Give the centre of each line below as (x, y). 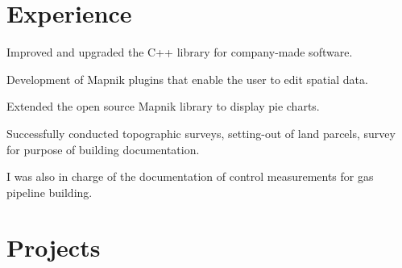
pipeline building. (50, 192)
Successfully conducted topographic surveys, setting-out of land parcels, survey (201, 133)
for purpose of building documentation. (103, 149)
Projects (54, 247)
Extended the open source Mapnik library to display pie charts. (163, 106)
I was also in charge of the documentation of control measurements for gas (190, 176)
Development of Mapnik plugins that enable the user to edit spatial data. (187, 79)
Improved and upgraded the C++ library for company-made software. (180, 52)
